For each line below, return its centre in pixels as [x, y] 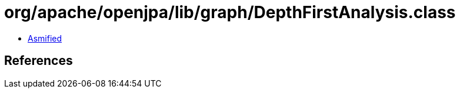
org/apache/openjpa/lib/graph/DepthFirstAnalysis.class [230, 12]
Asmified [45, 38]
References [39, 61]
